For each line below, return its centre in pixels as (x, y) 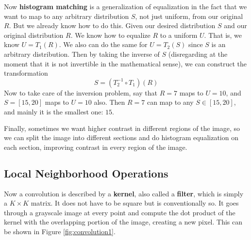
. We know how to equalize (110, 35)
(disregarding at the (198, 54)
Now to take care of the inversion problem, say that (81, 92)
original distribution (34, 35)
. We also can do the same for (103, 44)
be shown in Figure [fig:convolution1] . (60, 231)
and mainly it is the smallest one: (54, 111)
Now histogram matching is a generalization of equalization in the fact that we (125, 6)
